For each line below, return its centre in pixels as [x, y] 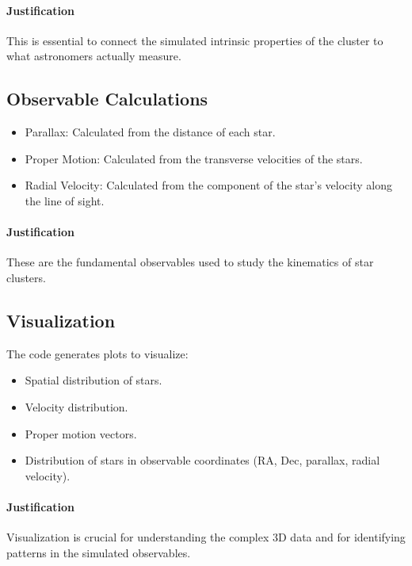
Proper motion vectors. [81, 433]
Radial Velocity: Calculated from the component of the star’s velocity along [208, 185]
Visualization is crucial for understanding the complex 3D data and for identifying [206, 537]
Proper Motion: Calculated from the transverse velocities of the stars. [194, 158]
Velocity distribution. [76, 406]
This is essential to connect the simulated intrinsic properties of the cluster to [195, 40]
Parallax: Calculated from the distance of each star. [150, 132]
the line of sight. [65, 200]
